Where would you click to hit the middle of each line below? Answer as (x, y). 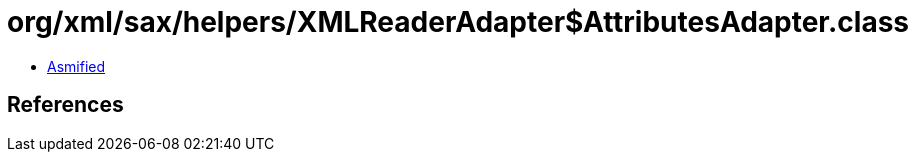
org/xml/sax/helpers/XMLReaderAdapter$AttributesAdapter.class (458, 22)
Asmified (76, 66)
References (65, 105)
